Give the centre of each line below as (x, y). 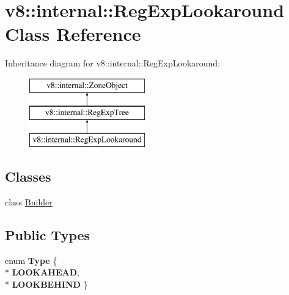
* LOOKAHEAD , (42, 272)
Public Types (48, 235)
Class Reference (73, 34)
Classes (28, 176)
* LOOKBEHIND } (46, 284)
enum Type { (31, 260)
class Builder (29, 202)
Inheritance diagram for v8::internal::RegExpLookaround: (113, 63)
